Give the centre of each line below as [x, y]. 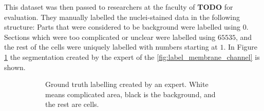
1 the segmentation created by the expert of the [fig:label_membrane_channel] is [132, 57]
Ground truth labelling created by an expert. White [127, 84]
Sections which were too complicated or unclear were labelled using [110, 37]
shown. [15, 67]
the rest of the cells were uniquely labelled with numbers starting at [111, 47]
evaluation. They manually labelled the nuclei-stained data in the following [122, 17]
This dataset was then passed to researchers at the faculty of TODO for [119, 7]
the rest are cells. [72, 104]
